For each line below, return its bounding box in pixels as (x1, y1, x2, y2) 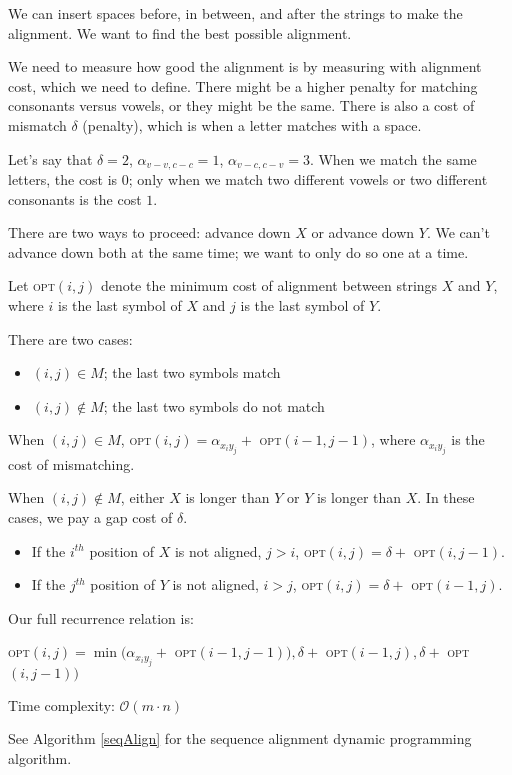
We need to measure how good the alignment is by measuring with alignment (8, 56, 482, 77)
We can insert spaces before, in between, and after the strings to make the (8, 3, 463, 23)
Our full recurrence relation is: (8, 607, 194, 628)
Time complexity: (8, 694, 115, 715)
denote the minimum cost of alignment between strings (100, 275, 438, 296)
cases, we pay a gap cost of (8, 506, 173, 527)
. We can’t (426, 222, 490, 243)
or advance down (311, 222, 415, 243)
